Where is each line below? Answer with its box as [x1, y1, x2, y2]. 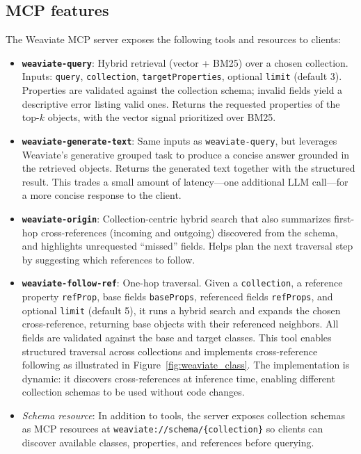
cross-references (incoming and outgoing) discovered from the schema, [41, 225, 338, 239]
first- [334, 211, 355, 225]
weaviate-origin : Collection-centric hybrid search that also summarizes [22, 211, 331, 225]
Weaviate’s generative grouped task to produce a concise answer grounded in [22, 147, 350, 161]
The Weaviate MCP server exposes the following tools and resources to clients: [6, 32, 341, 47]
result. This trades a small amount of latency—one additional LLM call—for [22, 174, 348, 188]
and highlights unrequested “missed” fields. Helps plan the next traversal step [22, 238, 353, 253]
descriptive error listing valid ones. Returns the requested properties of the [22, 96, 340, 111]
